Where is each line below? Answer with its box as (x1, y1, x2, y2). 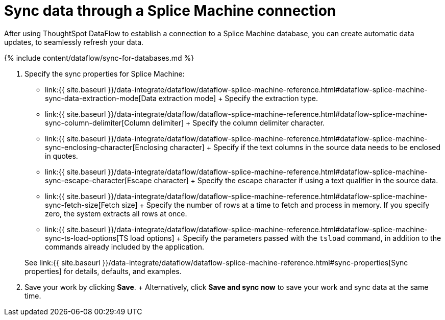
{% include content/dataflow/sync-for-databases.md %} (4, 53, 194, 62)
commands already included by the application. (45, 242, 204, 251)
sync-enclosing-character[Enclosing (45, 142, 168, 152)
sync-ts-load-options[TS (45, 233, 129, 242)
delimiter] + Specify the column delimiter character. (152, 118, 325, 127)
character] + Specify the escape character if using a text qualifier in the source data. (154, 176, 438, 185)
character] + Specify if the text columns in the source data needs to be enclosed (169, 142, 441, 152)
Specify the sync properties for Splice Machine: (24, 69, 185, 78)
